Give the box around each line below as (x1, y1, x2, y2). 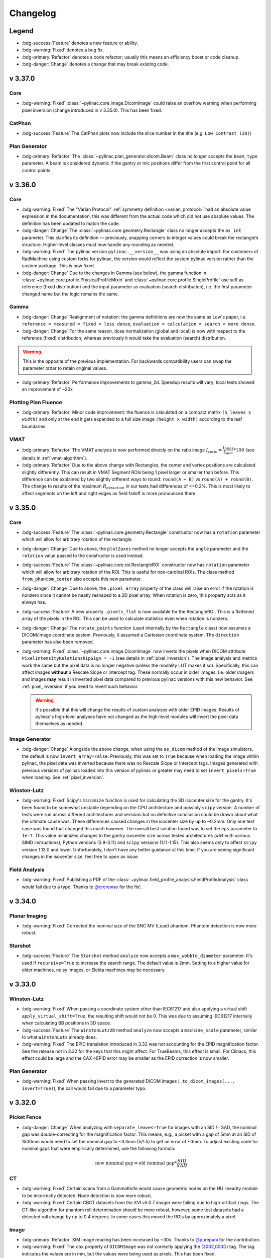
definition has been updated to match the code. (22, 220, 120, 226)
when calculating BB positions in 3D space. (22, 1020, 111, 1026)
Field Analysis (9, 866, 45, 873)
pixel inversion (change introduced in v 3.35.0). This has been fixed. (22, 107, 163, 113)
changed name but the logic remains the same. (22, 291, 119, 297)
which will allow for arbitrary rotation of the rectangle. (22, 536, 133, 542)
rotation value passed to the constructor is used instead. (22, 553, 144, 559)
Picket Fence (9, 1114, 42, 1121)
